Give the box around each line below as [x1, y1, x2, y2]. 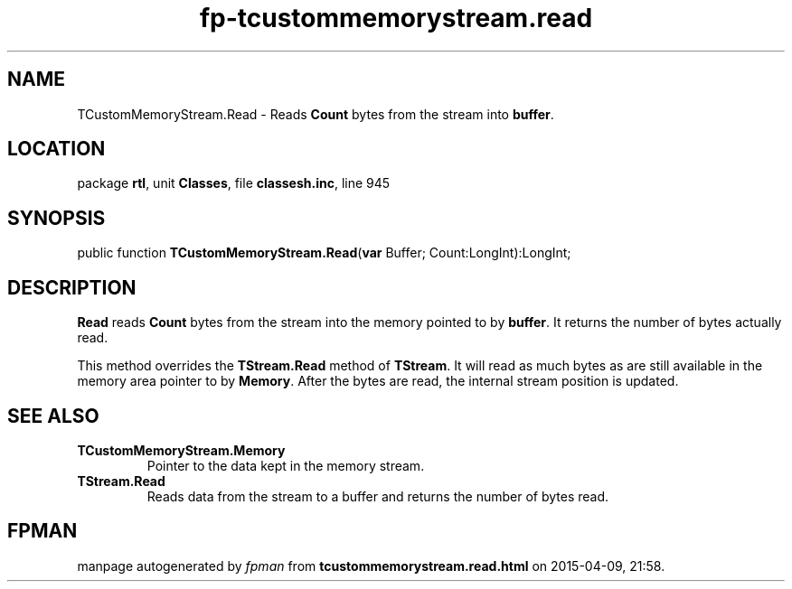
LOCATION [7, 137, 106, 161]
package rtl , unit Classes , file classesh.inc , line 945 [77, 175, 391, 192]
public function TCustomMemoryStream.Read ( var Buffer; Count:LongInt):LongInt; [77, 245, 571, 261]
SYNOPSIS [7, 206, 106, 229]
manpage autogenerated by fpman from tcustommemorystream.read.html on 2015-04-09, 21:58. [77, 557, 665, 574]
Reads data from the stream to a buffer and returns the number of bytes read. [146, 488, 609, 504]
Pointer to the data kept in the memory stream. [146, 457, 425, 473]
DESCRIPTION [7, 276, 137, 299]
